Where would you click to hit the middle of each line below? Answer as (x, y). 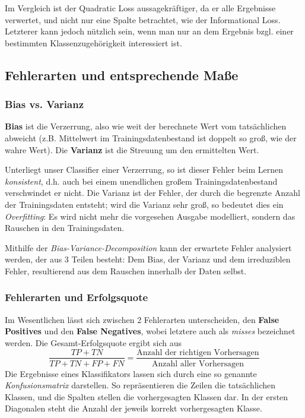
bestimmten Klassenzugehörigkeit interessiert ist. (93, 42)
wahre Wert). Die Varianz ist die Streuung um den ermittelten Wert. (132, 149)
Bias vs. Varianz (45, 104)
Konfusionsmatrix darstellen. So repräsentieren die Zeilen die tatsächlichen (140, 385)
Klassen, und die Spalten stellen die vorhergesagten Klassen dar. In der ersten (147, 396)
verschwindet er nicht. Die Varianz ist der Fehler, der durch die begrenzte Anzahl (152, 193)
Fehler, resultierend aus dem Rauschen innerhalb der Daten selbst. (126, 270)
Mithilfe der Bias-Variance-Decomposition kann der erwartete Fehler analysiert (148, 247)
